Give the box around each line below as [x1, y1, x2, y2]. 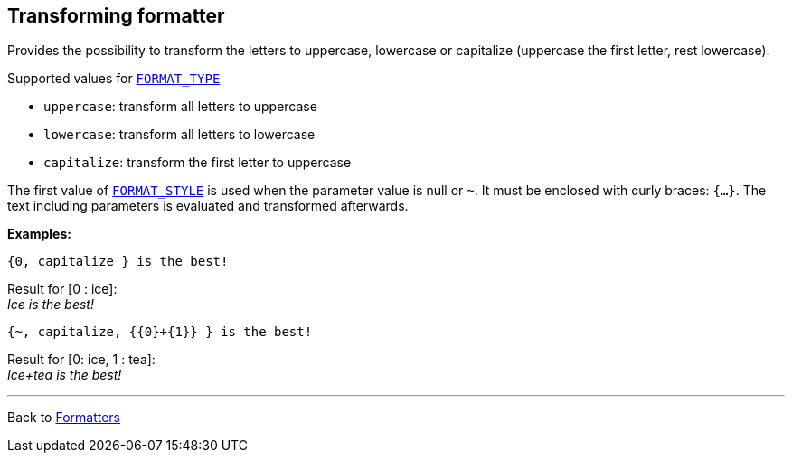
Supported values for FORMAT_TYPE [7, 70, 221, 87]
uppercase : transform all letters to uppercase [43, 99, 317, 115]
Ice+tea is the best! [7, 367, 122, 383]
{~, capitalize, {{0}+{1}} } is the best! [7, 324, 313, 340]
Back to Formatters [7, 409, 120, 426]
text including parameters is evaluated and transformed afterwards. [7, 198, 409, 214]
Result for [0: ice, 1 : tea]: [7, 352, 156, 368]
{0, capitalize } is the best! [7, 254, 229, 269]
